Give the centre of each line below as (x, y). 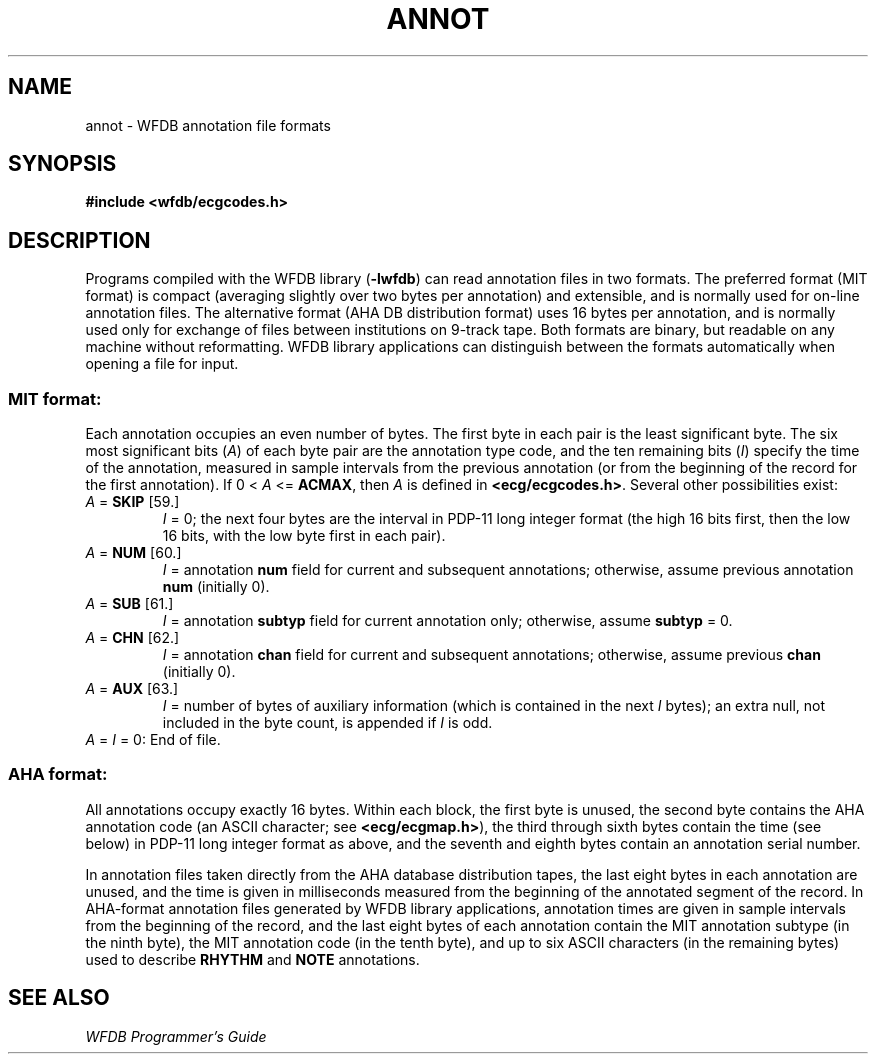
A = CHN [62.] (132, 638)
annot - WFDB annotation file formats (208, 125)
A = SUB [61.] (129, 604)
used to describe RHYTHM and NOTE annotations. (252, 959)
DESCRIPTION (79, 240)
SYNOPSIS (62, 164)
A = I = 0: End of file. (153, 740)
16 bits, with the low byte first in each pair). (304, 536)
